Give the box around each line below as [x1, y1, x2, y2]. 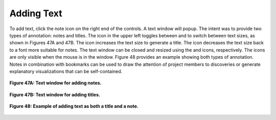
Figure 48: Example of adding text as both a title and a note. [9, 103, 139, 109]
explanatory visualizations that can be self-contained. [9, 68, 123, 74]
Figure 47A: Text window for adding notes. [9, 80, 102, 86]
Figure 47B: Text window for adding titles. [9, 91, 101, 98]
